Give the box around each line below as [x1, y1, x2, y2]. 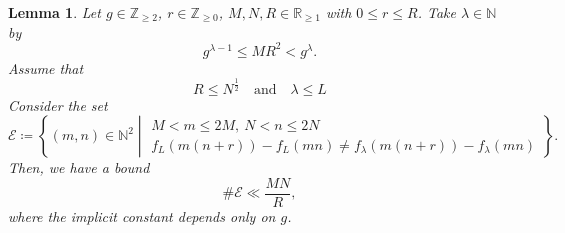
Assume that [8, 57, 84, 78]
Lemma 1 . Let [8, 2, 101, 22]
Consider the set [8, 94, 108, 115]
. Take [417, 2, 456, 22]
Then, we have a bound [8, 157, 150, 178]
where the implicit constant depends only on [8, 205, 276, 226]
